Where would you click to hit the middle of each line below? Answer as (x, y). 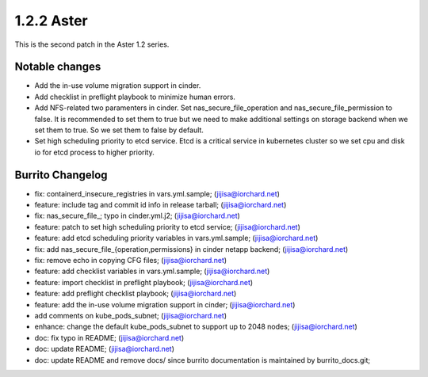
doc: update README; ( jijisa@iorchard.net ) (104, 349)
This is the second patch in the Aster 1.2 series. (92, 44)
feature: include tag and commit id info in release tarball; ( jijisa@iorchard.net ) (160, 205)
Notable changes (58, 67)
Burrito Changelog (61, 175)
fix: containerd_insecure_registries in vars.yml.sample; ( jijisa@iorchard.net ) (157, 193)
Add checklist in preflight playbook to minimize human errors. (135, 97)
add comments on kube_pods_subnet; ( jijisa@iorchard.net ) (131, 316)
